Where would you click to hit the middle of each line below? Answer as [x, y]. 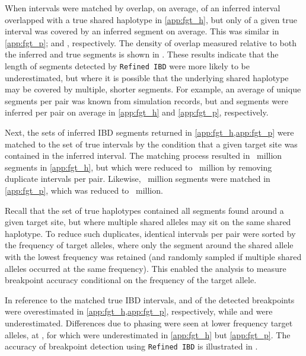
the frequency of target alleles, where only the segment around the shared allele [149, 245]
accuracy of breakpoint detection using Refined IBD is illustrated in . [131, 346]
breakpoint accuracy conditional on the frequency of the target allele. [131, 280]
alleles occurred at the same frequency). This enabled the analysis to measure [146, 268]
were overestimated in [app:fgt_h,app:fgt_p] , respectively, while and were [139, 311]
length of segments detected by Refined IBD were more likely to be [127, 65]
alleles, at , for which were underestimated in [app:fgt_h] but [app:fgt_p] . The [148, 334]
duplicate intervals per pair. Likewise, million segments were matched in [138, 179]
